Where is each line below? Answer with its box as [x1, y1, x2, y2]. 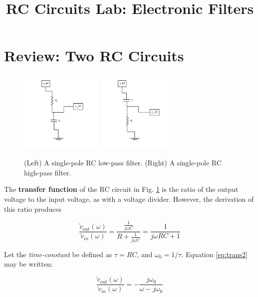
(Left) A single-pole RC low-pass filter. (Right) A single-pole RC [24, 157, 222, 168]
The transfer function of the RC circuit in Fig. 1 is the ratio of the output [4, 184, 239, 194]
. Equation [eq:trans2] [181, 249, 248, 259]
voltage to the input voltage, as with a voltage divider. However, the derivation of [4, 194, 254, 204]
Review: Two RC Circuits [4, 45, 184, 66]
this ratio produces [4, 203, 61, 214]
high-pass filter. [24, 167, 71, 177]
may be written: [4, 259, 53, 269]
